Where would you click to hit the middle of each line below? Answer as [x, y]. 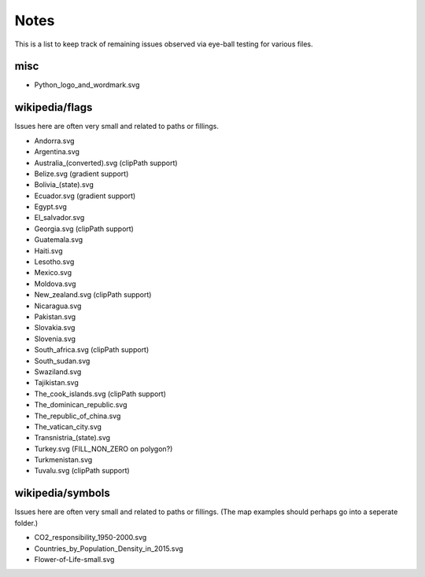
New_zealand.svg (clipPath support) [93, 295]
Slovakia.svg [55, 328]
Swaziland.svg [58, 371]
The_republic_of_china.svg [78, 416]
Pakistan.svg [55, 317]
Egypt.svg [50, 207]
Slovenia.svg [55, 339]
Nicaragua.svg [58, 306]
